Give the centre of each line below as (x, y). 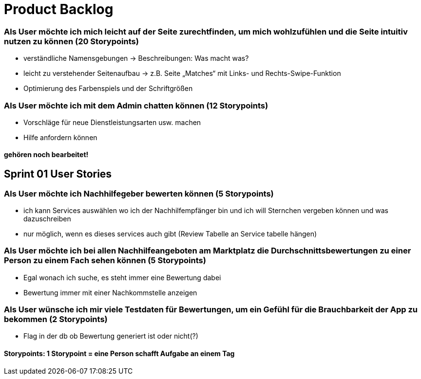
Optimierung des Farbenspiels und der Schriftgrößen (108, 89)
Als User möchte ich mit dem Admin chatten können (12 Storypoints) (136, 105)
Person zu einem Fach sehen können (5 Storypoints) (105, 261)
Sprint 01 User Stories (58, 174)
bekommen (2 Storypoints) (56, 319)
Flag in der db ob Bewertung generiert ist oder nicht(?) (111, 336)
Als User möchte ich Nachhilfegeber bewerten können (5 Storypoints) (139, 193)
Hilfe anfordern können (60, 137)
